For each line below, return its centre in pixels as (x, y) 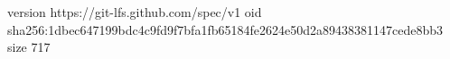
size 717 (29, 47)
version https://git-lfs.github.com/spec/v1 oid (135, 12)
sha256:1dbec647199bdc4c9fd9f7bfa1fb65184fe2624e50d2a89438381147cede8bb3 (225, 29)
